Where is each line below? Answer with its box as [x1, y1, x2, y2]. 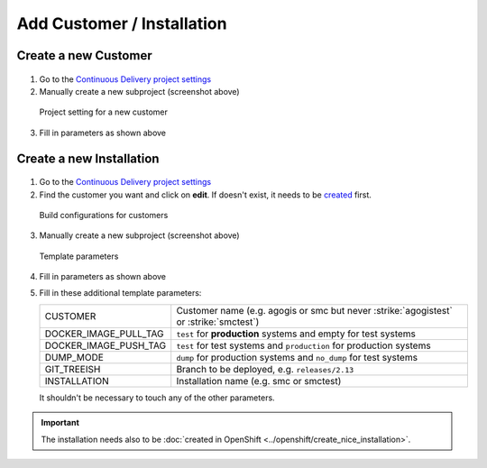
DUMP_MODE [44, 351, 104, 363]
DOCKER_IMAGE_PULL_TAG [44, 327, 164, 340]
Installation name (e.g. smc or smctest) [176, 374, 342, 387]
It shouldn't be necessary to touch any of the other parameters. [39, 392, 275, 403]
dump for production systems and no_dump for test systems [176, 351, 418, 363]
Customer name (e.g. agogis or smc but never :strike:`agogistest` [176, 304, 453, 317]
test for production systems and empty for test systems [176, 327, 417, 340]
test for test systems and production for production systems [176, 339, 432, 352]
